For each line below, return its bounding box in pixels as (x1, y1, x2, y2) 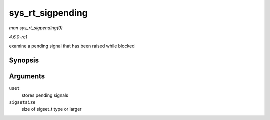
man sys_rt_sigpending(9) (9, 25, 63, 31)
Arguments (9, 72, 45, 81)
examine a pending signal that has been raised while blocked (9, 43, 135, 49)
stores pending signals (21, 92, 68, 98)
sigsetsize (9, 100, 36, 105)
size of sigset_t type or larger (21, 106, 82, 112)
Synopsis (9, 56, 39, 65)
